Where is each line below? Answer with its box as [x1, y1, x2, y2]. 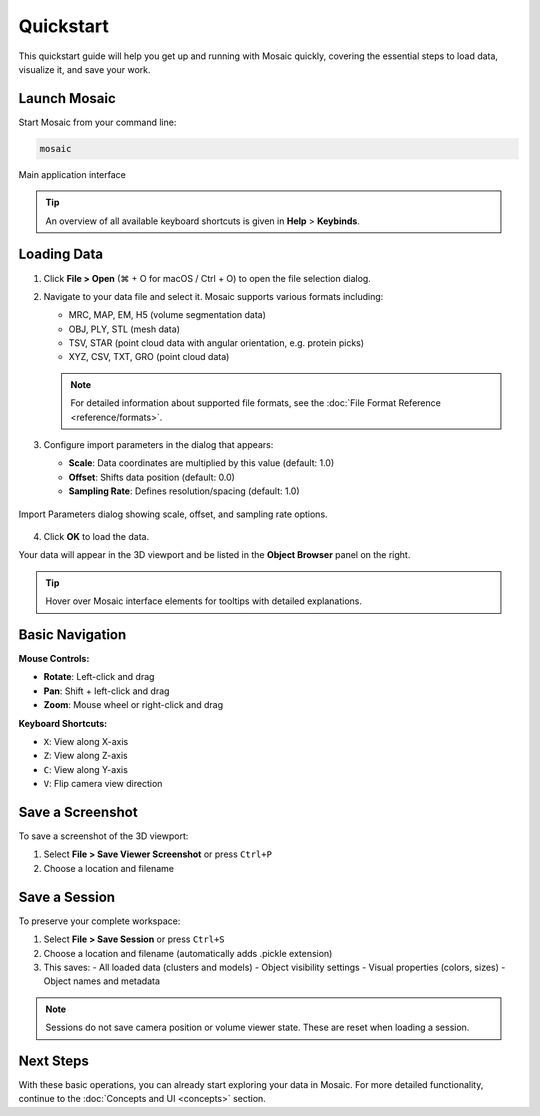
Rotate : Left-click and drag [43, 671, 155, 683]
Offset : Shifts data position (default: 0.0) [68, 471, 235, 483]
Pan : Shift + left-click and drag [43, 685, 170, 697]
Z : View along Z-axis [43, 750, 129, 762]
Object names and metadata [43, 975, 160, 987]
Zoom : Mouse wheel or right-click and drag [43, 699, 224, 711]
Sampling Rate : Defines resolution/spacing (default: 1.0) [68, 485, 300, 497]
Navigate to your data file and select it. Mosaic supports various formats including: [43, 290, 384, 302]
